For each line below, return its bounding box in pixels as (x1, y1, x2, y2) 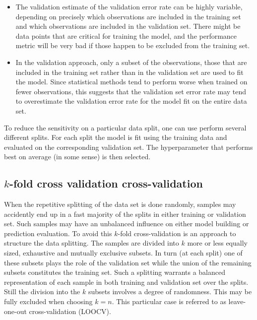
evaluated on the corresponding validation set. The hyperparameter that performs (4, 141, 253, 152)
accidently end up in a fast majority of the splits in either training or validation (4, 208, 246, 219)
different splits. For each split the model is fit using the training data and (4, 132, 227, 142)
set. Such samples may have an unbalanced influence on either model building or (4, 218, 249, 229)
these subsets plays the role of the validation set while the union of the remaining (4, 257, 252, 267)
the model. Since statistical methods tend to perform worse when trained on (15, 76, 248, 87)
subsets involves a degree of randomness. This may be (88, 286, 252, 297)
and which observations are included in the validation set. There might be (15, 21, 241, 31)
